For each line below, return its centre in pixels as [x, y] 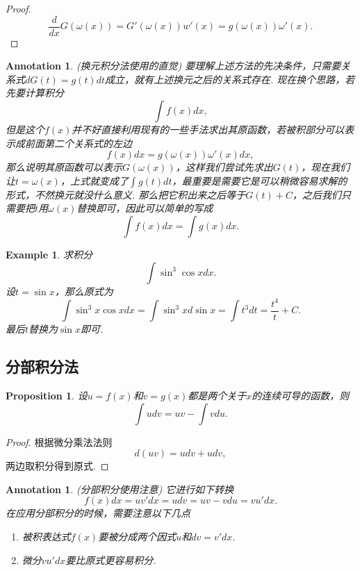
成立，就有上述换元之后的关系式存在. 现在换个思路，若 [230, 79]
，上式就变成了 [94, 180]
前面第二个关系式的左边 [78, 143]
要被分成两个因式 [137, 536]
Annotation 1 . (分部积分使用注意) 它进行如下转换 [120, 489]
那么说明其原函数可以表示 [64, 167]
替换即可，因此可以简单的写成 [145, 208]
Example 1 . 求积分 [49, 254]
